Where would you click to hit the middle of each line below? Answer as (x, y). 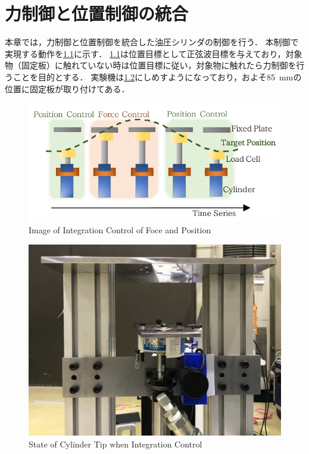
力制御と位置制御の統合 (97, 13)
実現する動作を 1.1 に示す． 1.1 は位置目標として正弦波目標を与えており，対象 (154, 53)
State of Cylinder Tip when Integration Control (116, 444)
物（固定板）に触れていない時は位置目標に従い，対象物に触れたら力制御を (151, 65)
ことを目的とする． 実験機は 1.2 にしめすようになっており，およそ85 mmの (157, 76)
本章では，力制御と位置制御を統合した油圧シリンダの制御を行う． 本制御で (152, 42)
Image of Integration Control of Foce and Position (120, 230)
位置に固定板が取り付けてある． (67, 88)
